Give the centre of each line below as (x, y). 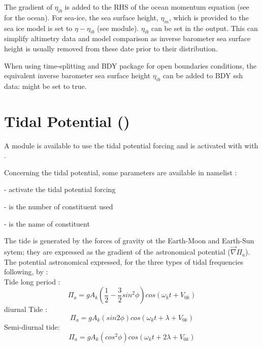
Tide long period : (32, 281)
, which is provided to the (209, 17)
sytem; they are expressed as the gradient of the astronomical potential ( (117, 252)
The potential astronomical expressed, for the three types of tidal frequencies (124, 261)
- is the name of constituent (47, 223)
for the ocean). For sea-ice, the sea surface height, (81, 17)
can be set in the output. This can (204, 28)
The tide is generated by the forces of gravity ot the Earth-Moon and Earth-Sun (129, 241)
